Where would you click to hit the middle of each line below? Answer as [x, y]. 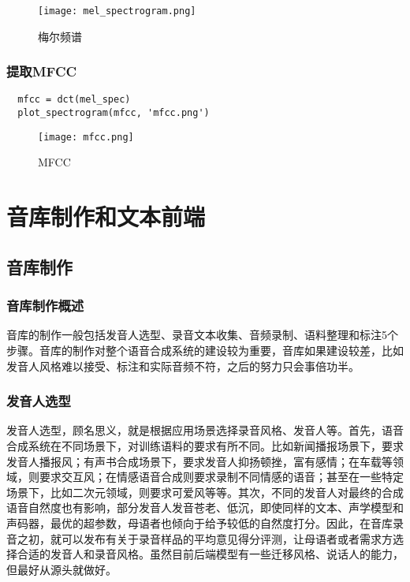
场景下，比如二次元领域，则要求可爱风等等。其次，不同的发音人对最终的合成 [205, 492]
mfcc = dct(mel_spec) [74, 100]
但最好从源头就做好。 [61, 569]
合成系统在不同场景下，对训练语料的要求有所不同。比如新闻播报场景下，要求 [205, 446]
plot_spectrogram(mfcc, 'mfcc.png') [114, 113]
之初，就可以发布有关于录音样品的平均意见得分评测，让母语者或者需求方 [205, 538]
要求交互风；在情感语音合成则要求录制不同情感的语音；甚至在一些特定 [221, 477]
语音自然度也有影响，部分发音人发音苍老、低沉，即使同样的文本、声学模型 [199, 507]
